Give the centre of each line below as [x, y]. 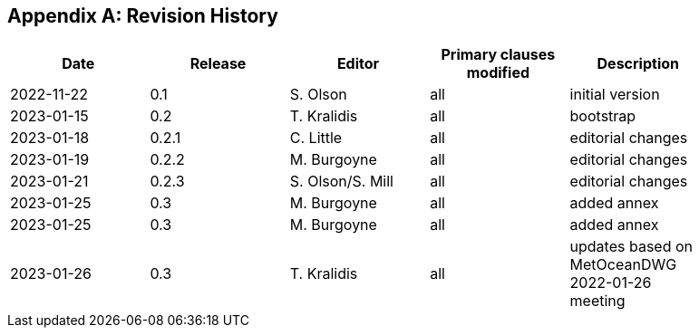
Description [638, 64]
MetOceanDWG [623, 265]
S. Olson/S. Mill [341, 182]
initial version [615, 95]
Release [218, 64]
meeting [597, 301]
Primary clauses [498, 55]
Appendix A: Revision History [143, 16]
